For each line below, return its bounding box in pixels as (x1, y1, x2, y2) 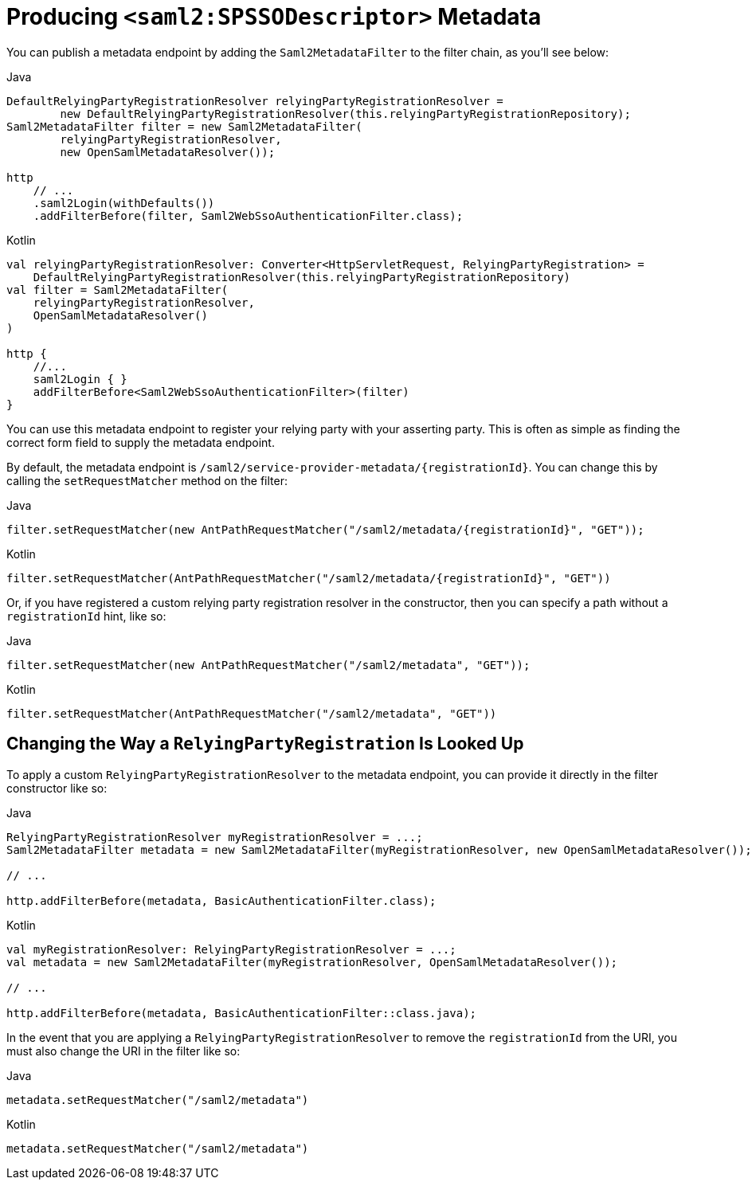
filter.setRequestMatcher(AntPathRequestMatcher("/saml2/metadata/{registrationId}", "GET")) (6, 571, 611, 585)
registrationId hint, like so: (6, 609, 166, 623)
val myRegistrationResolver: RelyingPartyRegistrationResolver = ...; (6, 942, 456, 956)
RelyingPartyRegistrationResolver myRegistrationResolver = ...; (6, 830, 423, 844)
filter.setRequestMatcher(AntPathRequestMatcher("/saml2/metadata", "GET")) (6, 707, 497, 720)
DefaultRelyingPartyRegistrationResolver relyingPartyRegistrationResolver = (6, 94, 503, 108)
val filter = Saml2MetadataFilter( (6, 283, 229, 296)
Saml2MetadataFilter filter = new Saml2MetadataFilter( (6, 119, 362, 133)
